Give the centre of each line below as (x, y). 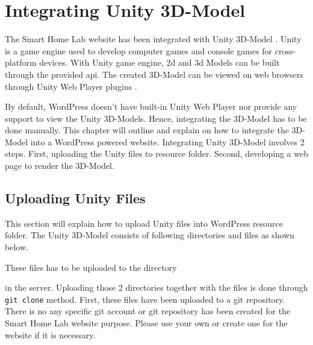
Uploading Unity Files (75, 198)
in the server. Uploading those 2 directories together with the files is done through (156, 287)
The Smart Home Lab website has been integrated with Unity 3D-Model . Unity (153, 39)
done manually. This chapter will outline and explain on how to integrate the (147, 130)
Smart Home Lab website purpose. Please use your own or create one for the (146, 323)
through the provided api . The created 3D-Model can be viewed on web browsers (154, 74)
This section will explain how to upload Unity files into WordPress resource (144, 223)
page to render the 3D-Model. (60, 166)
